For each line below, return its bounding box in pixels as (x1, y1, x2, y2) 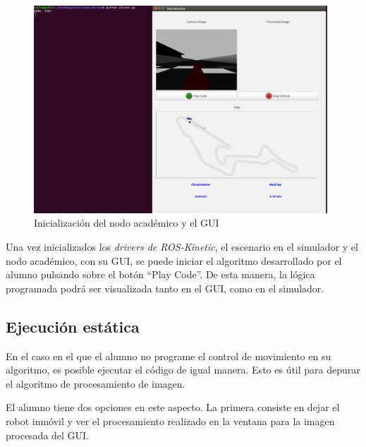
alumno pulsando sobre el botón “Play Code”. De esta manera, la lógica (6, 267, 315, 282)
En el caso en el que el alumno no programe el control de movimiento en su (6, 348, 331, 363)
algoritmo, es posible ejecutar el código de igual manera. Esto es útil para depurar (6, 362, 360, 377)
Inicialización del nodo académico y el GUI (34, 215, 219, 230)
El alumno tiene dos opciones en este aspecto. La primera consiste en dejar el (6, 400, 340, 415)
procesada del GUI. (6, 427, 90, 442)
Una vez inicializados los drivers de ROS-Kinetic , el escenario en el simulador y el (6, 239, 358, 254)
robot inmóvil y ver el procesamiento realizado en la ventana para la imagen (6, 413, 335, 428)
